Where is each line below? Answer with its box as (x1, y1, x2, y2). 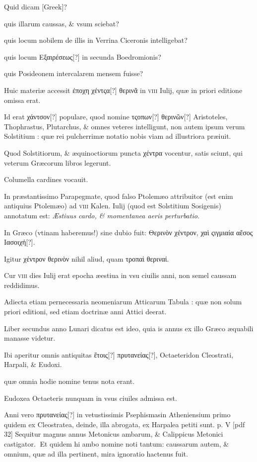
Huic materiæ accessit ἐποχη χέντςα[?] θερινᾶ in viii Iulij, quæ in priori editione (4, 85, 243, 95)
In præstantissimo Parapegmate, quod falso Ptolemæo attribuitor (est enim (4, 190, 233, 201)
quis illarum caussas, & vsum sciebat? (4, 18, 119, 28)
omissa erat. (4, 94, 41, 105)
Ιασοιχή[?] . (4, 237, 35, 247)
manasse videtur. (4, 333, 56, 343)
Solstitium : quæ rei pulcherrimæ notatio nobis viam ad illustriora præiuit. (4, 131, 231, 141)
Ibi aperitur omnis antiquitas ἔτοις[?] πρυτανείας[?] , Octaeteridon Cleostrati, (4, 349, 234, 360)
